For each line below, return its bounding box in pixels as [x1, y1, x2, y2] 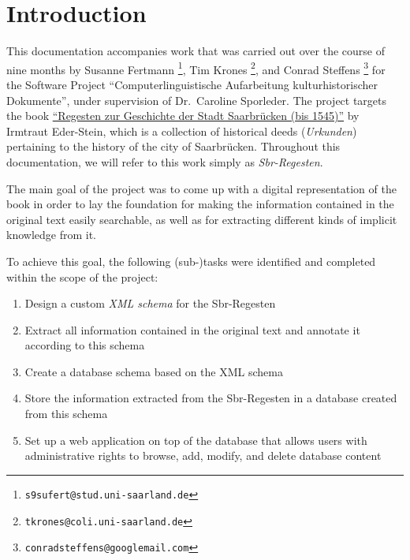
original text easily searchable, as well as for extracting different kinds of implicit [6, 211, 397, 227]
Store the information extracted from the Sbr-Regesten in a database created [24, 390, 397, 406]
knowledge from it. [6, 226, 96, 243]
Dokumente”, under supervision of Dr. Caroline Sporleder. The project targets [6, 91, 387, 108]
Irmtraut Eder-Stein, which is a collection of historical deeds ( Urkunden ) [6, 122, 357, 139]
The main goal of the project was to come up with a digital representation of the [6, 180, 397, 196]
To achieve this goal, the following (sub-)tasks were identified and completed [6, 252, 376, 269]
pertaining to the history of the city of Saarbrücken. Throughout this [6, 138, 341, 155]
